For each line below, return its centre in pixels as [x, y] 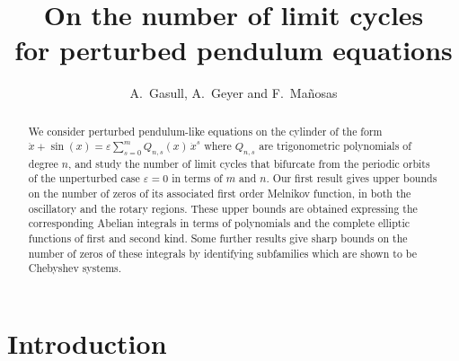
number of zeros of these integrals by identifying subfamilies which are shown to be [223, 253]
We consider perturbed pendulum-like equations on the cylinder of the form [205, 131]
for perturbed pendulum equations [234, 50]
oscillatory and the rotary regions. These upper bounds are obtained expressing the [223, 208]
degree [43, 163]
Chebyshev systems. [75, 268]
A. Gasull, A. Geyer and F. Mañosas [234, 93]
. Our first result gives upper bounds [352, 178]
